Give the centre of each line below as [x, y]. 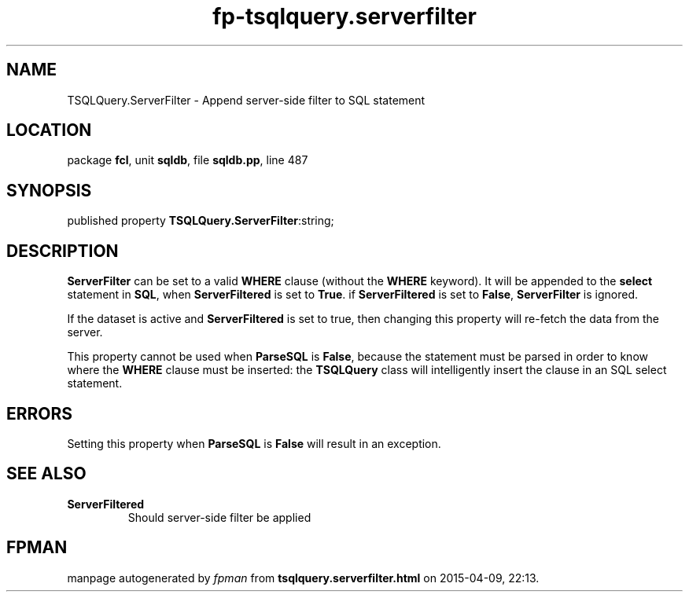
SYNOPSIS [49, 190]
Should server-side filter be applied [219, 517]
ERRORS [40, 413]
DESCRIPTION [63, 251]
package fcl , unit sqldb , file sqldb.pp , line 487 [188, 160]
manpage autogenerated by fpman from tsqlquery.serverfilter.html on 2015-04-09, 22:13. [303, 578]
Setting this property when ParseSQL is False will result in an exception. [254, 443]
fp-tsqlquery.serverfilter [344, 17]
